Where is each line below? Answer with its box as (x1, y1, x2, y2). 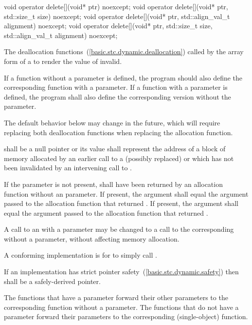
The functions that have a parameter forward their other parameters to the (4, 292, 228, 303)
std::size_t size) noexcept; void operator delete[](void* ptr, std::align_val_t (4, 11, 230, 21)
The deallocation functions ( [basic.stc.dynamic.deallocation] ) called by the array (4, 46, 244, 57)
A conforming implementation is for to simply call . (4, 250, 157, 260)
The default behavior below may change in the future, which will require (4, 117, 220, 127)
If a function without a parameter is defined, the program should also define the (4, 72, 243, 82)
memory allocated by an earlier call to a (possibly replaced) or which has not (4, 153, 234, 163)
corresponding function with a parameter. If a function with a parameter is (4, 82, 228, 92)
